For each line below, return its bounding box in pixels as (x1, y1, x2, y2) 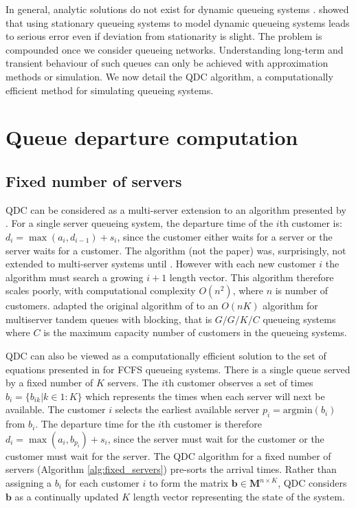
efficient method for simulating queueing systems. (5, 82, 214, 97)
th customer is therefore (161, 417, 262, 431)
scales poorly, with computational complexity (5, 283, 196, 298)
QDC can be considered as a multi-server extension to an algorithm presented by (5, 202, 346, 217)
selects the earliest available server (115, 402, 260, 417)
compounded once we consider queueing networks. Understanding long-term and (5, 42, 344, 56)
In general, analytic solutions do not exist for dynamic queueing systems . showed (5, 2, 349, 16)
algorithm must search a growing (5, 269, 144, 284)
